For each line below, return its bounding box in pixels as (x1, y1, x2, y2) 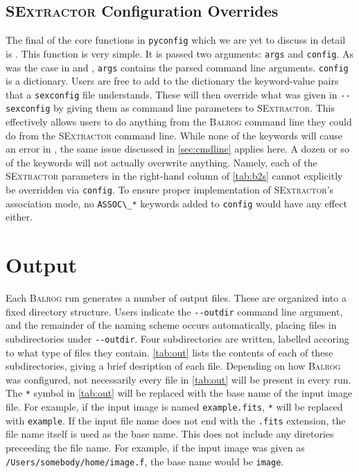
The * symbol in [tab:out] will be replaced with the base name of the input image (6, 386, 353, 400)
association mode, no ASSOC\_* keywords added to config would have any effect (6, 196, 347, 210)
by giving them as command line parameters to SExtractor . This (53, 101, 335, 115)
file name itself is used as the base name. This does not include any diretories (6, 427, 334, 441)
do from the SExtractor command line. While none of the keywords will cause (6, 128, 342, 142)
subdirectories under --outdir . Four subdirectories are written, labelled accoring (6, 331, 349, 345)
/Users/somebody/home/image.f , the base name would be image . (6, 454, 284, 468)
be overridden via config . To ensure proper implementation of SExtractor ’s (6, 182, 334, 197)
